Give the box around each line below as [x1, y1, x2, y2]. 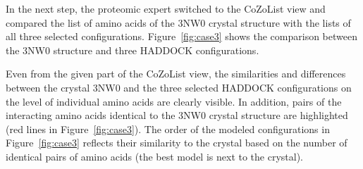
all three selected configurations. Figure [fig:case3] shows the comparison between [6, 29, 357, 44]
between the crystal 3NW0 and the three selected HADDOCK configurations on [6, 80, 352, 94]
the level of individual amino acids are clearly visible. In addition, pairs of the [6, 94, 342, 108]
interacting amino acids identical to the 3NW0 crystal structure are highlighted [6, 108, 348, 123]
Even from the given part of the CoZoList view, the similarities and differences [6, 66, 346, 81]
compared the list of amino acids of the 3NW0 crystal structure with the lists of [6, 15, 351, 30]
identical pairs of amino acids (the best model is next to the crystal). [6, 149, 304, 163]
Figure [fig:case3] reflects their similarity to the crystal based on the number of [6, 135, 347, 150]
